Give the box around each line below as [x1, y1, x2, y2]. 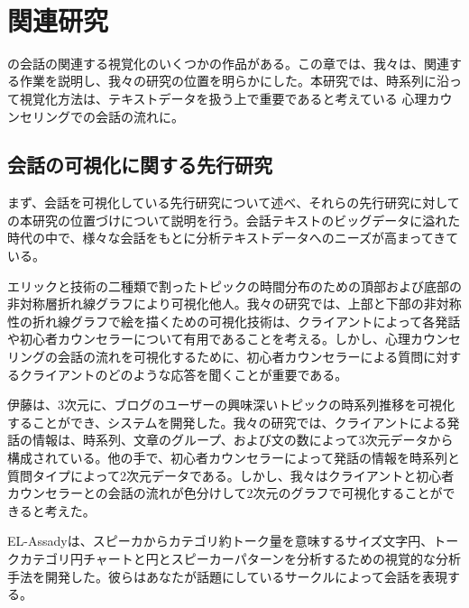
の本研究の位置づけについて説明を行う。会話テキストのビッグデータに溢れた [7, 210, 461, 229]
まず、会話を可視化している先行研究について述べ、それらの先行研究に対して [7, 193, 460, 212]
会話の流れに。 [95, 106, 184, 125]
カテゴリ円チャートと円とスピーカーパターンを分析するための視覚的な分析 [19, 548, 462, 567]
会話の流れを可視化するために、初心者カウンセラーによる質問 [57, 347, 424, 366]
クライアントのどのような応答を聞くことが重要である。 [19, 364, 348, 383]
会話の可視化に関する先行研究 [7, 151, 272, 179]
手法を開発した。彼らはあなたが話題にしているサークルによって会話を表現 [7, 567, 448, 585]
